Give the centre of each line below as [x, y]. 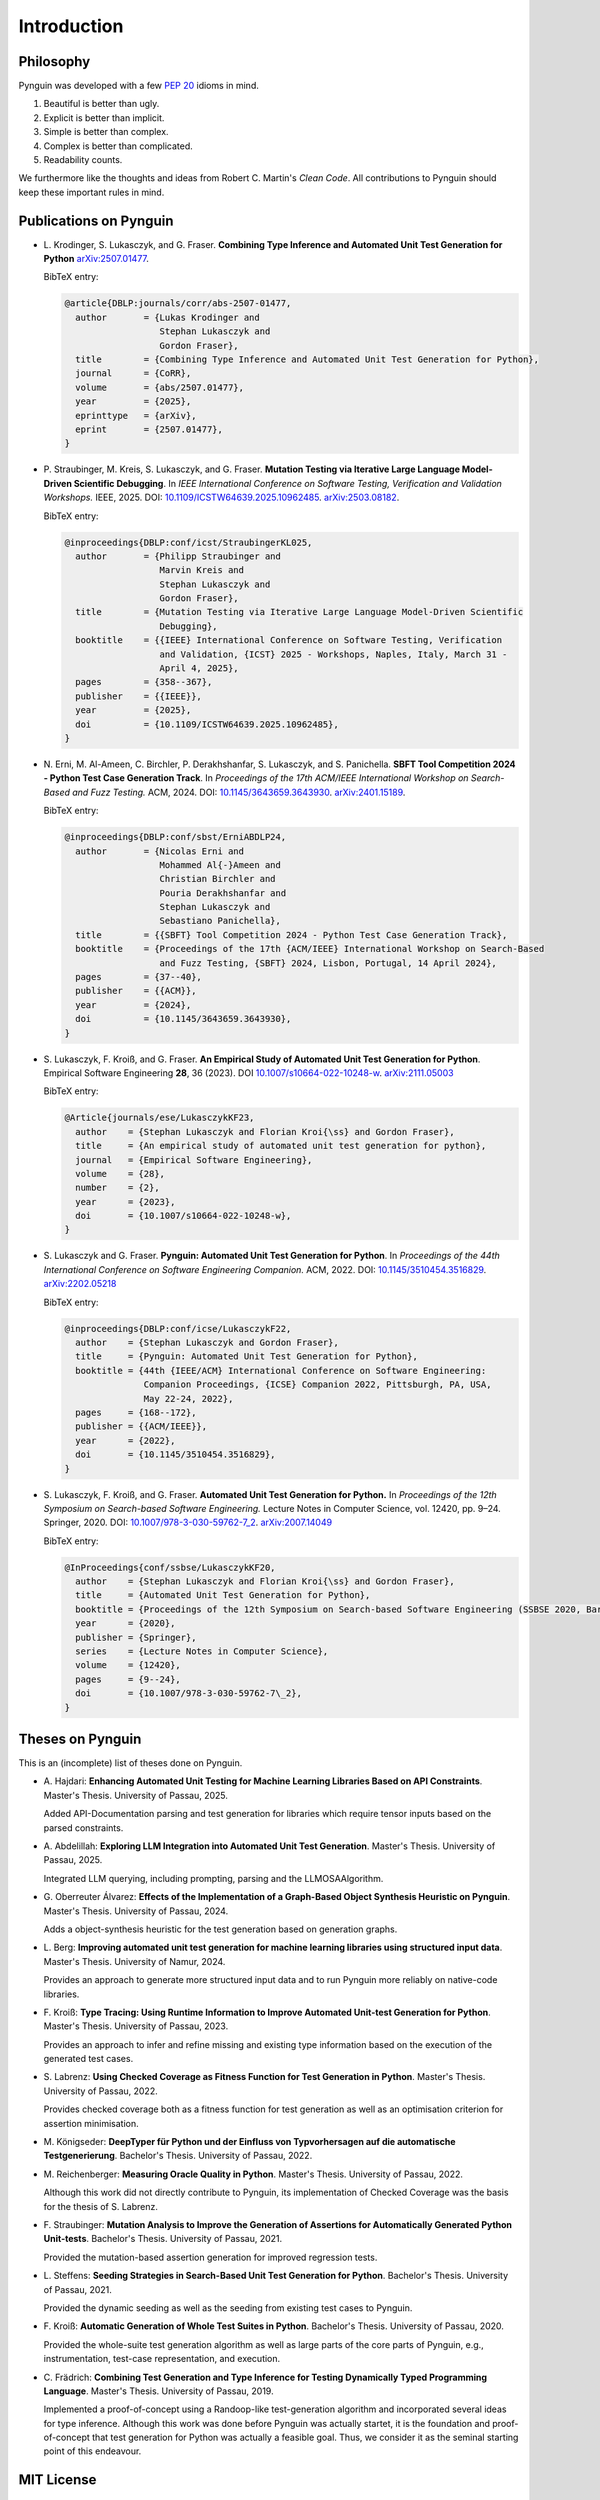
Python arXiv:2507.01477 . [96, 259]
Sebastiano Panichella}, [220, 921]
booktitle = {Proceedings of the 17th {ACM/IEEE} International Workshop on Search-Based [310, 949]
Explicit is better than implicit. [104, 117]
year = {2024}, [133, 1004]
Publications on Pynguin [96, 220]
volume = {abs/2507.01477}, [160, 387]
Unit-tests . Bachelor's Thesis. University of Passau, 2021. [163, 2239]
